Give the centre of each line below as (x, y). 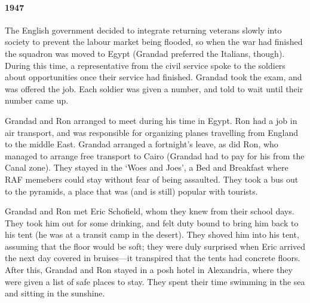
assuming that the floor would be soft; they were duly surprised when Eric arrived (155, 246)
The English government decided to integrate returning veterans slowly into (143, 30)
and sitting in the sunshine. (55, 293)
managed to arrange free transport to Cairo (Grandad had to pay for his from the (155, 155)
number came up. (37, 100)
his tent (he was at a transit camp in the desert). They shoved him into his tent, (152, 234)
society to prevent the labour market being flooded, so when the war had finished (154, 42)
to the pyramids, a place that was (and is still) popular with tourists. (131, 191)
